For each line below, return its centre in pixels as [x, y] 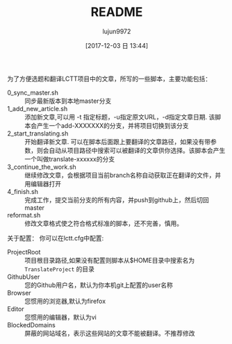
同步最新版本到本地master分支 [68, 101]
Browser [19, 293]
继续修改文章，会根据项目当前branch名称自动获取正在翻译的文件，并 [123, 175]
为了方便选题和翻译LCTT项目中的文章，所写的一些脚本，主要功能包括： [109, 79]
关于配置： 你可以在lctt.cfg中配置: [56, 238]
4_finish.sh [23, 191]
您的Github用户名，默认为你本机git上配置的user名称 [99, 285]
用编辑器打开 [43, 183]
